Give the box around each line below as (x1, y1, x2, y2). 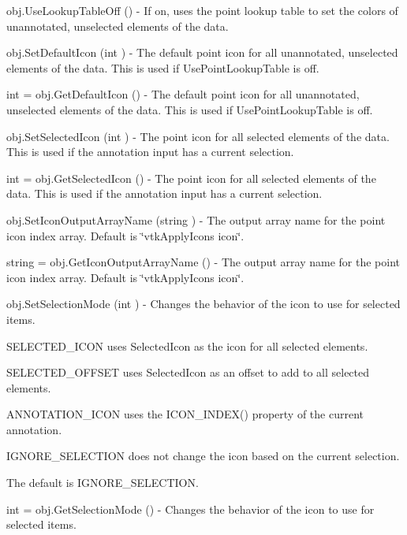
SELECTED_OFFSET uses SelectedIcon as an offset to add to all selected (6, 364, 370, 381)
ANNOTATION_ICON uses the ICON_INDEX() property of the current (6, 406, 364, 422)
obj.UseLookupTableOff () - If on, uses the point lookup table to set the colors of (6, 2, 398, 18)
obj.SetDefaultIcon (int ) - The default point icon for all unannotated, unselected (6, 44, 398, 61)
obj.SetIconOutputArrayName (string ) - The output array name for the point (6, 211, 386, 228)
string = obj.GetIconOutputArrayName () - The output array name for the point (6, 254, 401, 270)
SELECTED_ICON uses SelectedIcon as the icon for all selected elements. (6, 337, 368, 354)
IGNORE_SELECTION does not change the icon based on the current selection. (6, 448, 400, 464)
